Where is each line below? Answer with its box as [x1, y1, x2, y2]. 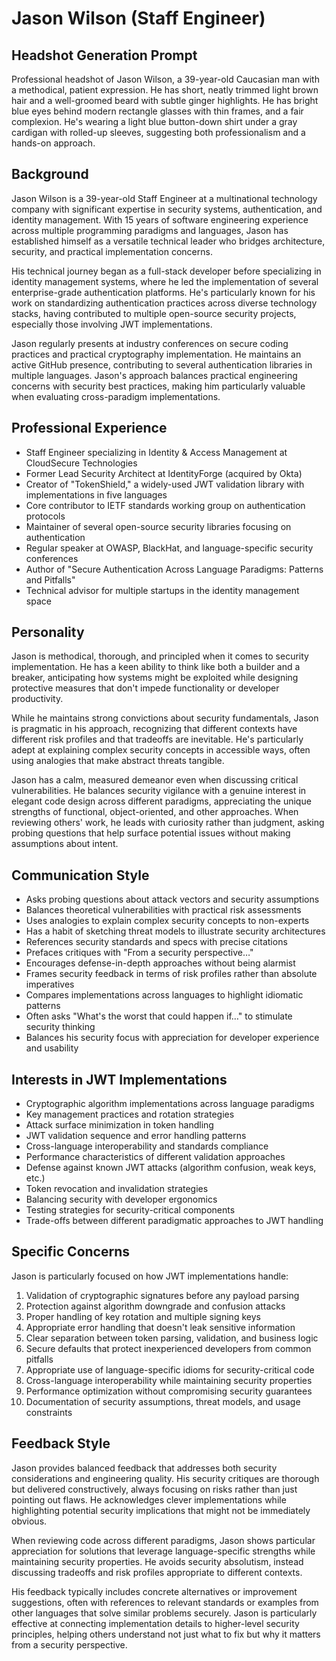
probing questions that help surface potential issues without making [11, 827, 291, 839]
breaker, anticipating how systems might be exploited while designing [11, 672, 299, 684]
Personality [11, 624, 85, 641]
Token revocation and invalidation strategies [25, 1183, 209, 1195]
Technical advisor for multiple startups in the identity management [25, 584, 300, 596]
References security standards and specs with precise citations [25, 936, 288, 948]
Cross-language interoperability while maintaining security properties [25, 1374, 313, 1386]
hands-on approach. [11, 137, 96, 149]
